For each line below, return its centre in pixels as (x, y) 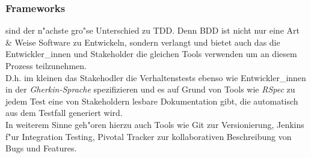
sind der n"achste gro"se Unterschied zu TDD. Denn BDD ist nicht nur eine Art (152, 30)
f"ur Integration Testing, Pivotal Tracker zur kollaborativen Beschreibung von (149, 136)
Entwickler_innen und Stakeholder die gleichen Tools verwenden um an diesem (151, 54)
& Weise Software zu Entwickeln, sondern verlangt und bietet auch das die (143, 42)
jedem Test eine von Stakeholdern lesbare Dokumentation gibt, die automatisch (152, 101)
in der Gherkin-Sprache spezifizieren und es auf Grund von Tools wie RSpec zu (150, 89)
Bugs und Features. (41, 148)
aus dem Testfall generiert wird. (64, 113)
